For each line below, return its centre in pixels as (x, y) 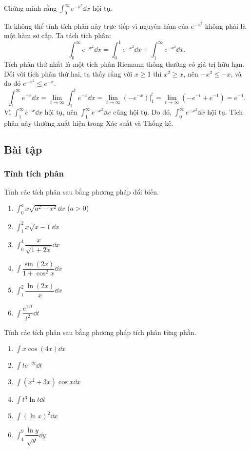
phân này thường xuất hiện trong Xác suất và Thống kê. (89, 123)
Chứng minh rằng (30, 8)
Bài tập (23, 149)
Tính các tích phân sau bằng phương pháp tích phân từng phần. (100, 332)
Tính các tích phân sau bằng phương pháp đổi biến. (81, 191)
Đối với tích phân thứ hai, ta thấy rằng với (68, 73)
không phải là (225, 26)
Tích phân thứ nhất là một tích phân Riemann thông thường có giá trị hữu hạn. (124, 64)
